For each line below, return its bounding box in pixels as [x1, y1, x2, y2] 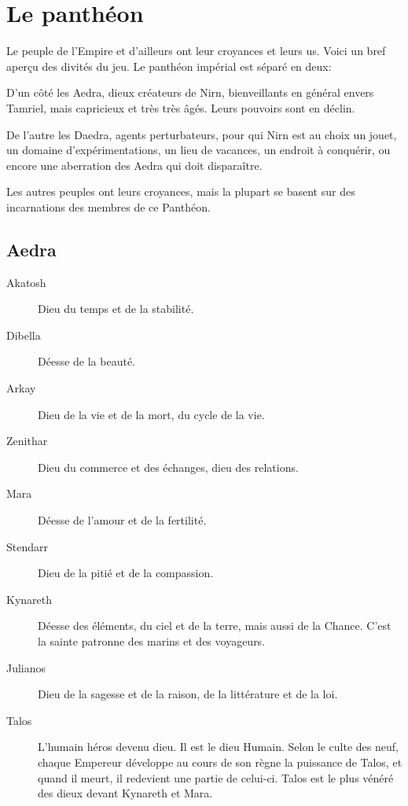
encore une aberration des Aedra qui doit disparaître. [6, 156, 263, 173]
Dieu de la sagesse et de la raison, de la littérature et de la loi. [38, 686, 338, 702]
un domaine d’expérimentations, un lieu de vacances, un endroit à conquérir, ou [6, 142, 391, 158]
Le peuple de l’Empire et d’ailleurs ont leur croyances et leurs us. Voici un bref [6, 42, 386, 59]
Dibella [6, 326, 41, 343]
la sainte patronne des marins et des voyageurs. [38, 632, 266, 649]
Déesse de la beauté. [38, 353, 135, 370]
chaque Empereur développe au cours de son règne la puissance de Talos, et [38, 753, 402, 770]
